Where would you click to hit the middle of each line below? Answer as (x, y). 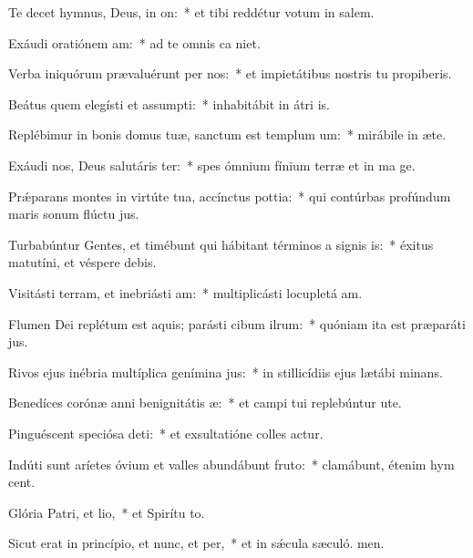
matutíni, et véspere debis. (82, 262)
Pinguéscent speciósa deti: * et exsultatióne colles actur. (166, 433)
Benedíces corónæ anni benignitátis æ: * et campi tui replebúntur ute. (205, 403)
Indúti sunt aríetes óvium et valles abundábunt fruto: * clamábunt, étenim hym (231, 464)
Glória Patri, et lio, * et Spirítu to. (107, 512)
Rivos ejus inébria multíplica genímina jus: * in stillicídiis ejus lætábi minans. (226, 372)
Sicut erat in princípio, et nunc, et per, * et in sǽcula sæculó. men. (196, 543)
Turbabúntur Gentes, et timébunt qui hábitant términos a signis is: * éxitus (221, 244)
